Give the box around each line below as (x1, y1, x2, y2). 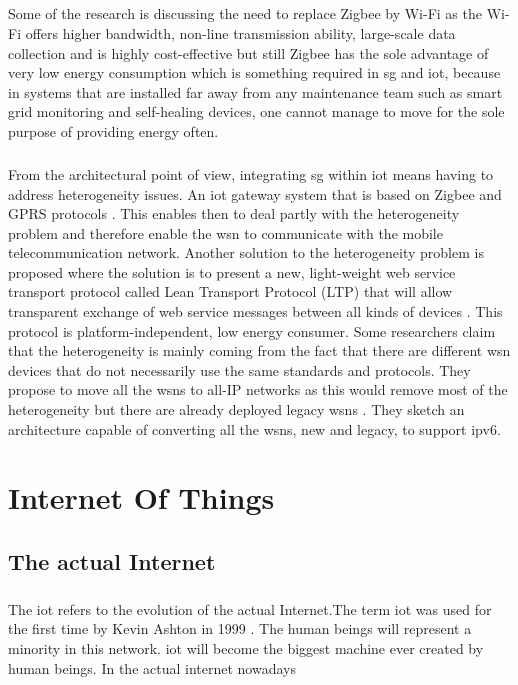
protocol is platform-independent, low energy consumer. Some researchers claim (8, 320, 496, 341)
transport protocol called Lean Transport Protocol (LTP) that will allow (8, 281, 453, 302)
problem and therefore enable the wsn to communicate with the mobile (8, 222, 443, 243)
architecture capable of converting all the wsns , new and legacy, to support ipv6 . (8, 418, 501, 439)
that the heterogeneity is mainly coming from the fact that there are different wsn (8, 340, 511, 361)
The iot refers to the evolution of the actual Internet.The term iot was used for (8, 598, 492, 619)
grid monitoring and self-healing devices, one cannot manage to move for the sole (8, 101, 505, 122)
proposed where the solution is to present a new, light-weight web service (8, 261, 456, 282)
